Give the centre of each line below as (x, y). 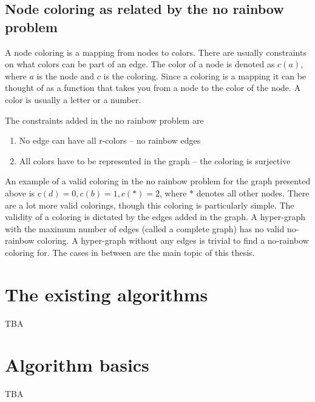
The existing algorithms (107, 294)
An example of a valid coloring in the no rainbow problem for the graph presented (158, 181)
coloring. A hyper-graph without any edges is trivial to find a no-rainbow (173, 240)
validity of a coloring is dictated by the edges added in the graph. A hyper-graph (155, 217)
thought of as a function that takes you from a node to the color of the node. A (153, 88)
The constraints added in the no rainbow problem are (104, 120)
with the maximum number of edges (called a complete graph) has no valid (145, 228)
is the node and (66, 75)
